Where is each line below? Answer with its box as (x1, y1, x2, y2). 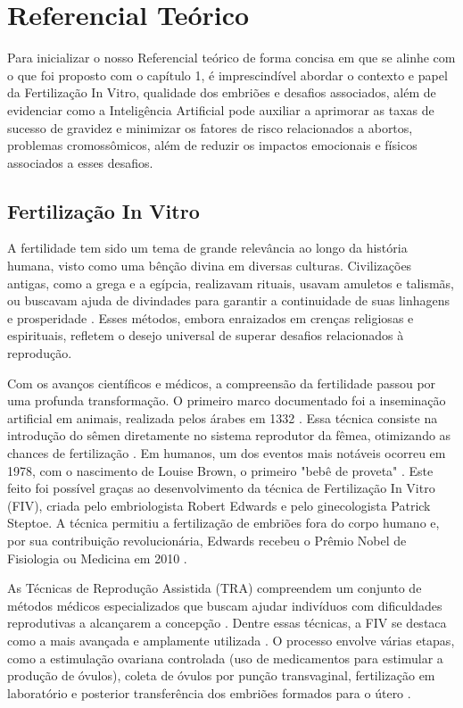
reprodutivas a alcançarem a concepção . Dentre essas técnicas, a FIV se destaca (7, 613, 447, 632)
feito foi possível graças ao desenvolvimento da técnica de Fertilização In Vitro (7, 479, 435, 497)
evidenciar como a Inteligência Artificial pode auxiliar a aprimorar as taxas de (7, 100, 434, 119)
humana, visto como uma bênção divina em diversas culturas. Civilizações (7, 256, 412, 275)
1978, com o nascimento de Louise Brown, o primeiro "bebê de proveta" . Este (7, 461, 434, 479)
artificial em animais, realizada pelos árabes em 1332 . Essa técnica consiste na (7, 408, 438, 427)
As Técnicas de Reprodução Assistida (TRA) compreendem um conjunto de (7, 579, 422, 597)
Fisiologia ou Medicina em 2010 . (7, 548, 187, 567)
